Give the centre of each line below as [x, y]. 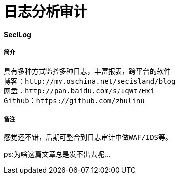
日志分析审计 [46, 12]
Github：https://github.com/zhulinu [74, 101]
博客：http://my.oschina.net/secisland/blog [90, 81]
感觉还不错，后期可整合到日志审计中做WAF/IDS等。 [88, 138]
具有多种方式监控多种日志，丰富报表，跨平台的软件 [87, 71]
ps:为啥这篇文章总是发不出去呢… [57, 154]
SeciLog [18, 34]
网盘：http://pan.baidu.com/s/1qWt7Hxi [79, 91]
